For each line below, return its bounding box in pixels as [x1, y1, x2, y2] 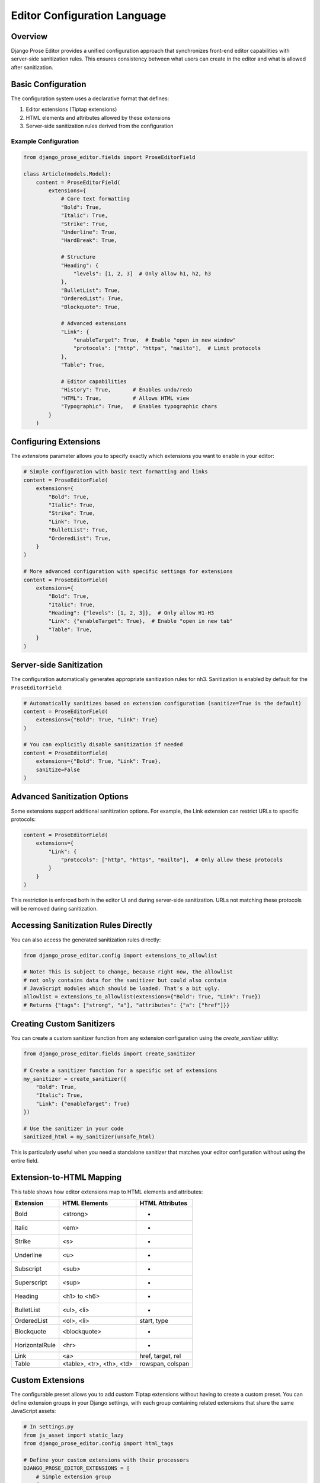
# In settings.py [23, 1424, 74, 1430]
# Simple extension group [36, 1473, 111, 1480]
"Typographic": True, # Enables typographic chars [60, 403, 217, 410]
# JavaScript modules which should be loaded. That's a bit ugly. [23, 985, 220, 992]
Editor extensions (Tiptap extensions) [25, 106, 117, 113]
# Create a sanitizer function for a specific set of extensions [23, 1067, 217, 1074]
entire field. [11, 1157, 39, 1164]
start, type [139, 1316, 169, 1325]
